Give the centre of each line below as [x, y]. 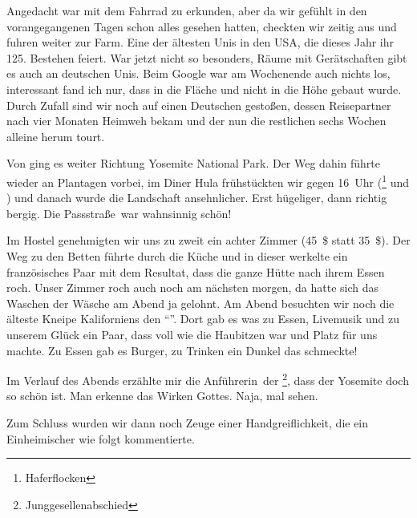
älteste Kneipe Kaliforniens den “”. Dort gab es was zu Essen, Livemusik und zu [203, 319]
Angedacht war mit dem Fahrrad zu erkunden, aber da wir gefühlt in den [187, 10]
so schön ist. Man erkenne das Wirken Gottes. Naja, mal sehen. [162, 396]
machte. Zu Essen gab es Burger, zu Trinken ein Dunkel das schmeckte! [182, 350]
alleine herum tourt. [56, 136]
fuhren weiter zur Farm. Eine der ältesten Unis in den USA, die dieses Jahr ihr [200, 42]
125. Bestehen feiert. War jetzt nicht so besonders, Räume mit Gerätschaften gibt [207, 57]
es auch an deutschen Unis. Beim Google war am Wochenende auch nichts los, [198, 73]
